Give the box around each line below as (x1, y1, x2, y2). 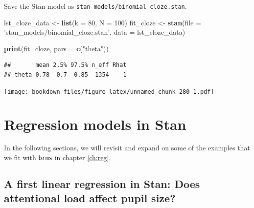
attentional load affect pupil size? (4, 190, 176, 206)
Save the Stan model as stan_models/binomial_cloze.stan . (4, 1, 187, 11)
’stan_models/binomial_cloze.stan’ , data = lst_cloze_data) (4, 27, 185, 37)
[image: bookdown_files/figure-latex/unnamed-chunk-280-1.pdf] (4, 88, 214, 95)
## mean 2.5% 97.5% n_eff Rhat (4, 62, 127, 69)
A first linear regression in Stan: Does (4, 176, 200, 191)
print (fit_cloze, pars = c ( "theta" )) (4, 43, 109, 53)
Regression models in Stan (4, 114, 186, 134)
